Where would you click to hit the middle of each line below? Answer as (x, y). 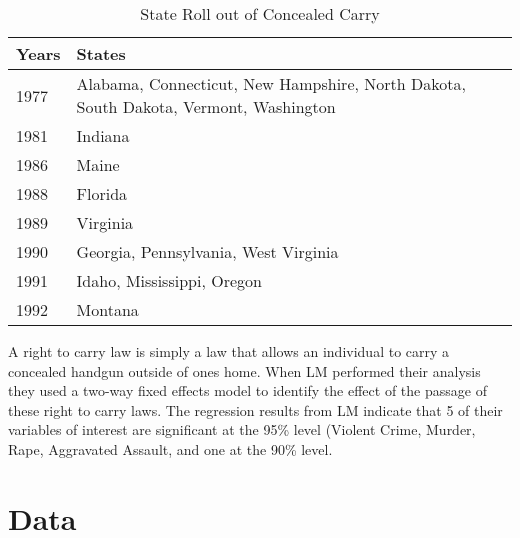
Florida (102, 193)
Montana (107, 309)
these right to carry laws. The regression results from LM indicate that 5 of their (255, 409)
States (101, 53)
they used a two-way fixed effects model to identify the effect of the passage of (247, 390)
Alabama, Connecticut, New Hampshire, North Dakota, (271, 83)
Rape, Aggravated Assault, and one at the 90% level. (170, 448)
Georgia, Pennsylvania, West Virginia (207, 251)
